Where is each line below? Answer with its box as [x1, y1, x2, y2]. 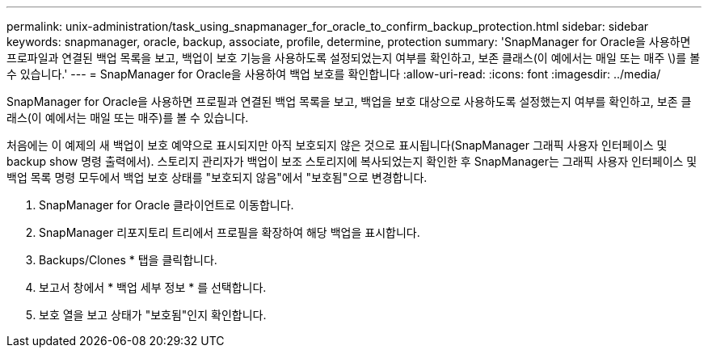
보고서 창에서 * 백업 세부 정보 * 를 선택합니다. [39, 280, 267, 294]
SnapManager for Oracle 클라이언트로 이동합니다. [39, 198, 294, 212]
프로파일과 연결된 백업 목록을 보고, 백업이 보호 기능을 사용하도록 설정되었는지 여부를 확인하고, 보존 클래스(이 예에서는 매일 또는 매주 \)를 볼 [6, 51, 701, 65]
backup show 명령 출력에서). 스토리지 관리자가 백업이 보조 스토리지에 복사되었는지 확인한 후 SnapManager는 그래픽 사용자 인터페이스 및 [6, 154, 697, 168]
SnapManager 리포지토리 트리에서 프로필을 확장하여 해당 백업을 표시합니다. [39, 225, 420, 239]
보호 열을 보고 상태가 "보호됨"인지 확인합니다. [39, 308, 267, 322]
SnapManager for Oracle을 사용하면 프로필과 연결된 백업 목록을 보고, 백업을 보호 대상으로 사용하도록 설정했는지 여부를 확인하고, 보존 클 [6, 95, 692, 108]
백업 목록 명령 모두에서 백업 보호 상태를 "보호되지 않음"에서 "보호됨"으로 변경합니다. [6, 171, 428, 184]
